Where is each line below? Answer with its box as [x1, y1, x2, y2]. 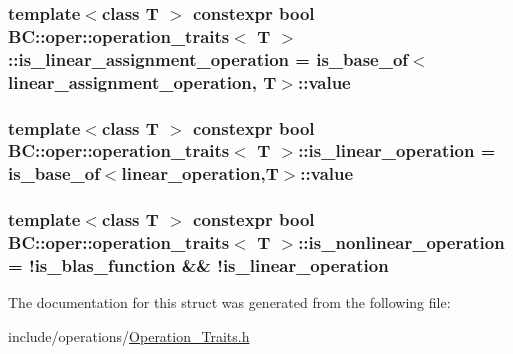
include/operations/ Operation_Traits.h [8, 325, 250, 346]
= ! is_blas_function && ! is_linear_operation [8, 253, 389, 278]
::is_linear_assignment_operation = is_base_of [8, 46, 409, 71]
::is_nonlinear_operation [298, 230, 505, 255]
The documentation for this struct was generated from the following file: [8, 292, 451, 313]
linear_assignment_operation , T [8, 69, 277, 94]
